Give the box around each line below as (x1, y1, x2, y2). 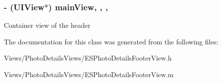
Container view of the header (4, 20, 91, 30)
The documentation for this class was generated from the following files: (4, 36, 219, 46)
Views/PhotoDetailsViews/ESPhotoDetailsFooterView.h (4, 53, 172, 63)
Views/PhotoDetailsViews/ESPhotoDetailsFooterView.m (4, 69, 174, 79)
